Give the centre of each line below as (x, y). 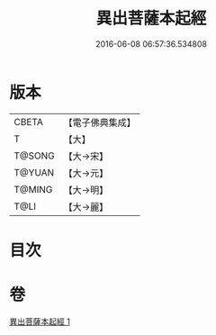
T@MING (33, 189)
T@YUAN (34, 172)
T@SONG (35, 156)
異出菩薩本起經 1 (40, 321)
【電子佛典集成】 (100, 122)
